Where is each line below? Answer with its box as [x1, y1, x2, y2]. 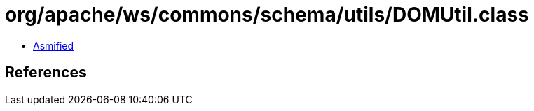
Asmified [33, 39, 74, 52]
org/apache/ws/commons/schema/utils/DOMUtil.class [5, 3, 529, 27]
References [5, 64, 87, 82]
